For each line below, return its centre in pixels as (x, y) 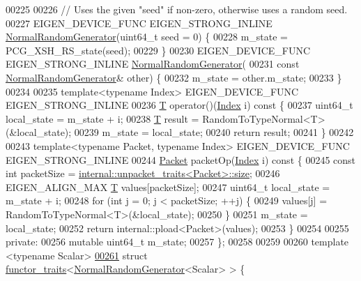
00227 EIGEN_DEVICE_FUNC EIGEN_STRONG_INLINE (139, 23)
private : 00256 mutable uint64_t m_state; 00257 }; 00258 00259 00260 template (177, 242)
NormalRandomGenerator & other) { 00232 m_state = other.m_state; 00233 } (174, 77)
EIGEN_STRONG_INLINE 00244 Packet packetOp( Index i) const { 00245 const (181, 159)
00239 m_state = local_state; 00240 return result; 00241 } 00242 (214, 132)
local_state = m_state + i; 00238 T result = (102, 118)
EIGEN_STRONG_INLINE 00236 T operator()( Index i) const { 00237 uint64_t (179, 105)
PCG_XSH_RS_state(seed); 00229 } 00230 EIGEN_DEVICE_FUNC (158, 50)
